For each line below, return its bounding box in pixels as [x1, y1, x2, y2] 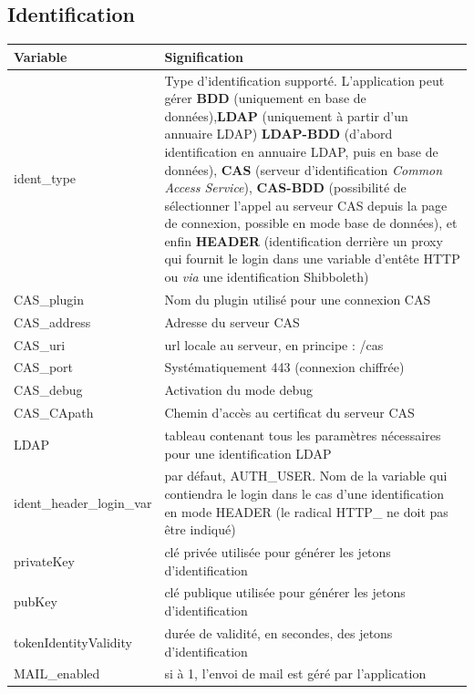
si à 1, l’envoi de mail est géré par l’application [164, 664, 427, 683]
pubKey [14, 592, 57, 611]
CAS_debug [14, 380, 83, 399]
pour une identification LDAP [164, 443, 332, 462]
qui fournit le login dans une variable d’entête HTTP [164, 249, 460, 268]
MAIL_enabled [14, 664, 100, 683]
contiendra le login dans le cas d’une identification [164, 484, 445, 503]
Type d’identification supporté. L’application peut [164, 70, 445, 89]
